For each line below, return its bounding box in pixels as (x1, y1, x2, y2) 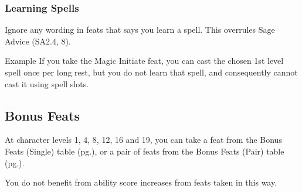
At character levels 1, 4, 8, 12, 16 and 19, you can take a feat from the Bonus (5, 133, 282, 146)
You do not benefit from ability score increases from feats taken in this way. (5, 176, 277, 188)
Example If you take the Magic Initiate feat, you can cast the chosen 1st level (5, 54, 284, 67)
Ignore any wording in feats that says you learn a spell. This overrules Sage (5, 23, 275, 36)
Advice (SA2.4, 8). (5, 35, 71, 47)
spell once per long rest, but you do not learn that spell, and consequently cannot (5, 66, 298, 78)
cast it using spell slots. (5, 77, 89, 90)
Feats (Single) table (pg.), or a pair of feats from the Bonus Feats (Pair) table (5, 145, 284, 157)
